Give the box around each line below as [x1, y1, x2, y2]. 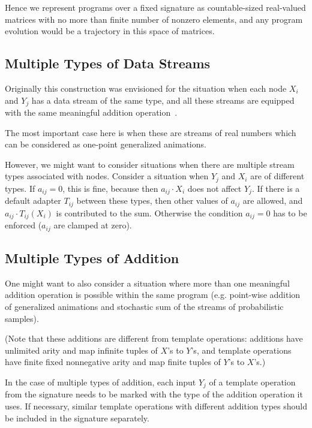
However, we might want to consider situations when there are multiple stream [5, 158, 295, 170]
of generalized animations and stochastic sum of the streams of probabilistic [5, 300, 284, 313]
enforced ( [5, 219, 42, 231]
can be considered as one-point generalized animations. [5, 138, 206, 150]
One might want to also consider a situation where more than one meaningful [5, 276, 290, 289]
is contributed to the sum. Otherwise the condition [56, 206, 243, 219]
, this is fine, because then [62, 182, 158, 194]
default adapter [5, 194, 61, 207]
